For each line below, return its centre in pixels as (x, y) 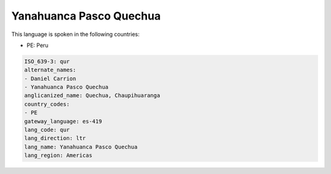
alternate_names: (50, 70)
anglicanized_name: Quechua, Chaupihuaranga (92, 96)
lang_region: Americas (58, 155)
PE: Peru (37, 45)
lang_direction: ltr (55, 138)
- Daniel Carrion (50, 78)
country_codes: (47, 104)
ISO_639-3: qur (47, 61)
